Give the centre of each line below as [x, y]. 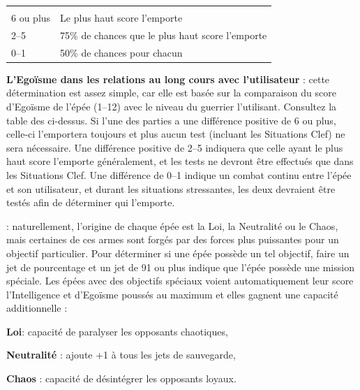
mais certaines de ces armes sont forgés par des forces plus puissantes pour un [173, 239]
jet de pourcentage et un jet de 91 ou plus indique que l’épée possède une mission [180, 267]
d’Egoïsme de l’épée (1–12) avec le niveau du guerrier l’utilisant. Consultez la [172, 106]
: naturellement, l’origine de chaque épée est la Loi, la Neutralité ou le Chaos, [172, 225]
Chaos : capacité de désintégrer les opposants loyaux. [121, 378]
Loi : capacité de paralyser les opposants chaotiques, [117, 331]
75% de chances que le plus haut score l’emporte [164, 35]
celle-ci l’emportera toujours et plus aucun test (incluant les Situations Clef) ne [176, 134]
